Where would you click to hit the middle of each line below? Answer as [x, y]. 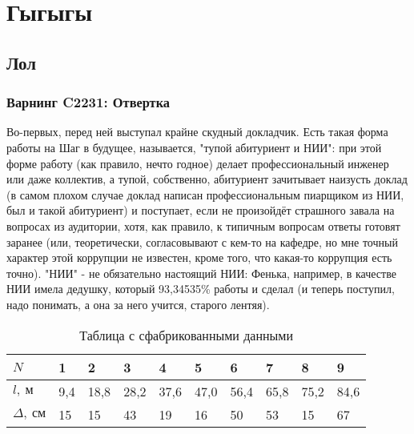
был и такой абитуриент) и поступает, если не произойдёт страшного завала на [201, 210]
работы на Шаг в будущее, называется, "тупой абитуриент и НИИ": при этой [194, 147]
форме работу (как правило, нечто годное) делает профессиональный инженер [198, 163]
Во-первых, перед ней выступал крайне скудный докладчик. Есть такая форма [197, 132]
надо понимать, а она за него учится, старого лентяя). [138, 304]
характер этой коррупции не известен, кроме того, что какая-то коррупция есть [199, 257]
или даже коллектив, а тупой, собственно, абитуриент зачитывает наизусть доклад [207, 179]
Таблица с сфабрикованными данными [187, 335]
